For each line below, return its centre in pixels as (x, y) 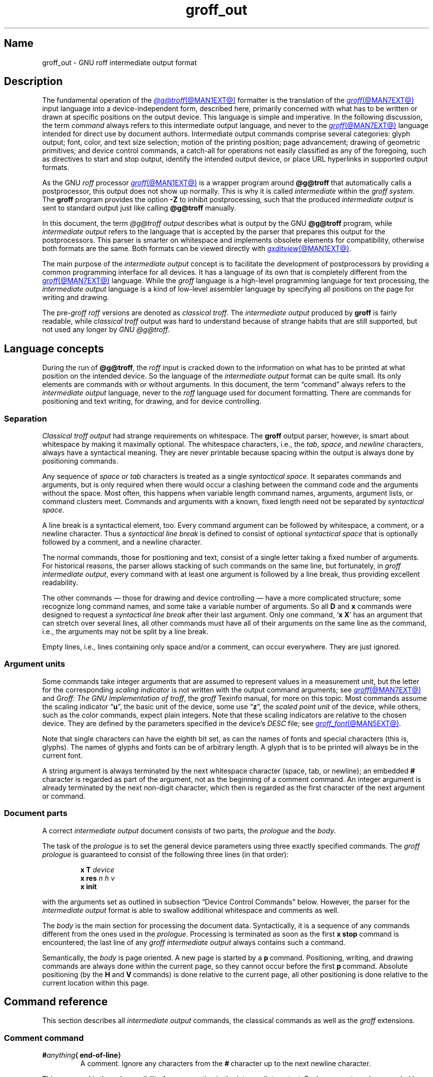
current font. (63, 755)
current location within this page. (96, 983)
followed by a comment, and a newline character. (122, 542)
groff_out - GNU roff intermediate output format (120, 62)
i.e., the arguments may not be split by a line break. (125, 632)
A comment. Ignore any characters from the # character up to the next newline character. (226, 1064)
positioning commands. (80, 461)
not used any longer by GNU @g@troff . (106, 330)
